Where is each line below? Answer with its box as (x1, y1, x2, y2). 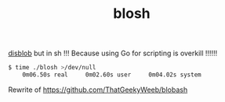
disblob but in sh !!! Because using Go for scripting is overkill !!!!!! (8, 48, 218, 58)
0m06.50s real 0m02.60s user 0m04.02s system (22, 71, 201, 79)
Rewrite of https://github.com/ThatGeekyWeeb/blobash (8, 85, 188, 94)
